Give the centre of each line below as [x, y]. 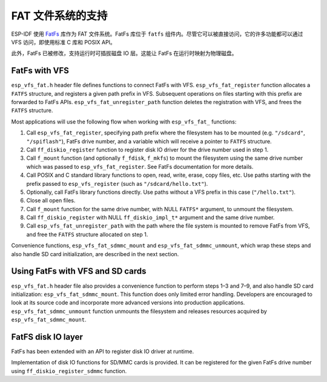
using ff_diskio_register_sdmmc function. [69, 371]
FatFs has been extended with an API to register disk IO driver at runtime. [102, 352]
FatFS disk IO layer [47, 337]
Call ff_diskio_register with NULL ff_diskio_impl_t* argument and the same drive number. [150, 217]
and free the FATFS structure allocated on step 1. [87, 234]
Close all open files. [51, 200]
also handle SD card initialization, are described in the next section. [95, 254]
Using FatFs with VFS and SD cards [79, 272]
